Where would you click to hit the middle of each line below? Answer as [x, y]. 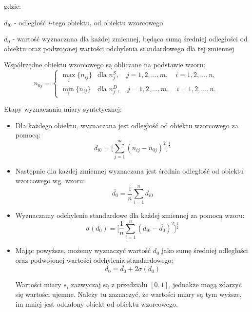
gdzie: [12, 6]
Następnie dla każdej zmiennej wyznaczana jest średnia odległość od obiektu [129, 171]
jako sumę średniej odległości [205, 250]
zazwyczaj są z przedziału [109, 284]
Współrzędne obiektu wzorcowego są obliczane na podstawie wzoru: [105, 65]
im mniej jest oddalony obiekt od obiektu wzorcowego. [97, 303]
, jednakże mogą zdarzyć [205, 284]
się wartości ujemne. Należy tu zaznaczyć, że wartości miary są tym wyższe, [128, 294]
